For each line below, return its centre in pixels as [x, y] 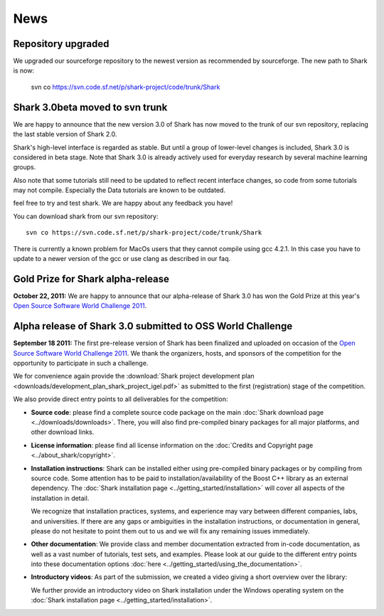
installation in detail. [60, 498]
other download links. [63, 432]
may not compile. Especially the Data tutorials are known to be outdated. [119, 190]
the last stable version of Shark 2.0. [65, 134]
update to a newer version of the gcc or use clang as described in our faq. [122, 259]
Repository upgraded [61, 44]
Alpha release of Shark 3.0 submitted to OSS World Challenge [153, 326]
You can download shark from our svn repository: [86, 216]
